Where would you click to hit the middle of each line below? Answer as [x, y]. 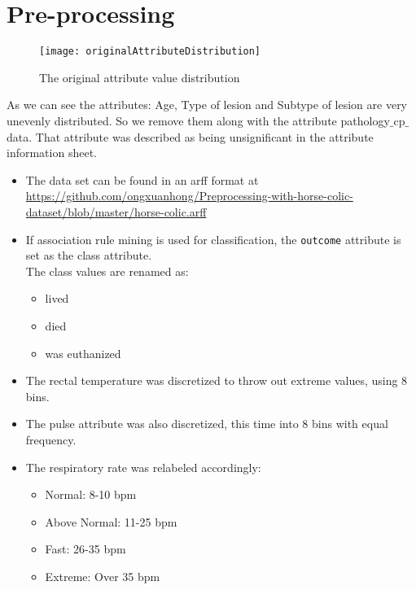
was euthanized [83, 353]
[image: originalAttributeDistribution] [150, 52]
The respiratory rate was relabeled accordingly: [143, 467]
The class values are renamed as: [107, 271]
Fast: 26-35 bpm [85, 549]
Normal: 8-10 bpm [91, 494]
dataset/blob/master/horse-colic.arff [116, 211]
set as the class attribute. [89, 255]
